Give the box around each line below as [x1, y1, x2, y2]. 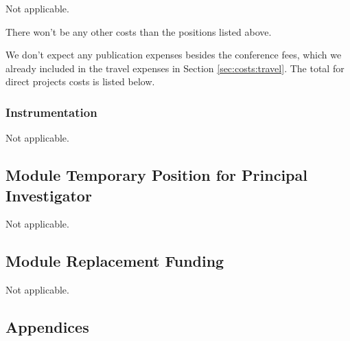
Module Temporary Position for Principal [5, 164, 307, 186]
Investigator [5, 184, 92, 206]
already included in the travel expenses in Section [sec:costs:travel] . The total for [5, 60, 345, 75]
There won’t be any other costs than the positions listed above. [5, 24, 272, 38]
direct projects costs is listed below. [5, 74, 155, 89]
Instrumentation [5, 103, 97, 120]
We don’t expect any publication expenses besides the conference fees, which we [5, 47, 342, 62]
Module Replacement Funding [5, 250, 224, 272]
